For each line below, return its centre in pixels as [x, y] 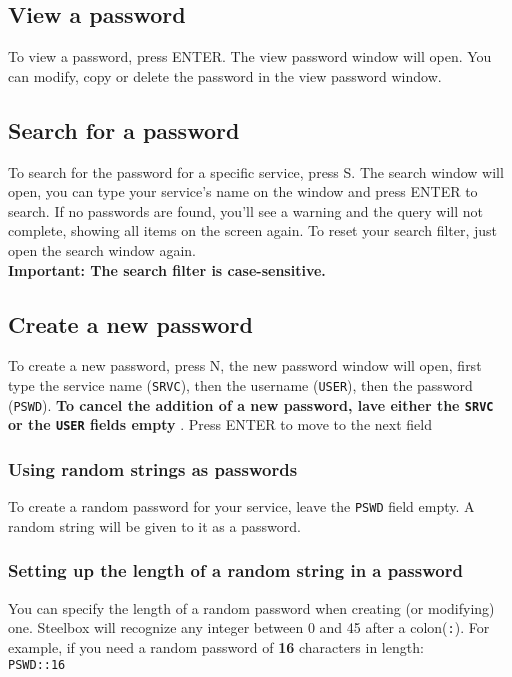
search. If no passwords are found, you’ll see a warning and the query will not [246, 210]
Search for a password [124, 129]
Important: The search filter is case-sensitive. [167, 269]
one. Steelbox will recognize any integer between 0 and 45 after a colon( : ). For [249, 627]
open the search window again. [102, 249]
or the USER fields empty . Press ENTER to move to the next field [220, 424]
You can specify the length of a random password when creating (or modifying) [251, 607]
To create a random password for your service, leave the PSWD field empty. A [241, 506]
